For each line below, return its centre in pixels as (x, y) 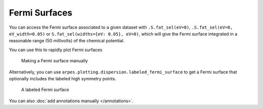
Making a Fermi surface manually (55, 61)
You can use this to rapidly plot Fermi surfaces (56, 50)
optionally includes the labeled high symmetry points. (63, 78)
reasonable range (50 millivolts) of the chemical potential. (67, 41)
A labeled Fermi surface (45, 90)
